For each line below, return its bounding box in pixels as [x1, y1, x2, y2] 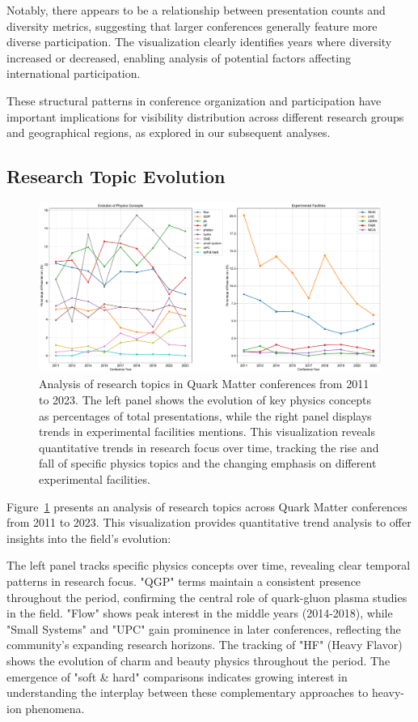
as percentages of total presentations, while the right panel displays [39, 407, 372, 424]
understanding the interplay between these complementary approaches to [6, 684, 369, 701]
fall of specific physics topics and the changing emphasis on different [39, 455, 377, 472]
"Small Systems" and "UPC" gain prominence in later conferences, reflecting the [6, 620, 401, 637]
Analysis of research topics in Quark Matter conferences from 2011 [39, 375, 369, 392]
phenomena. [25, 699, 85, 716]
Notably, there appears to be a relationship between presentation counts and [6, 2, 386, 18]
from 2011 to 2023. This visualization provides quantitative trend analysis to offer [6, 514, 412, 531]
